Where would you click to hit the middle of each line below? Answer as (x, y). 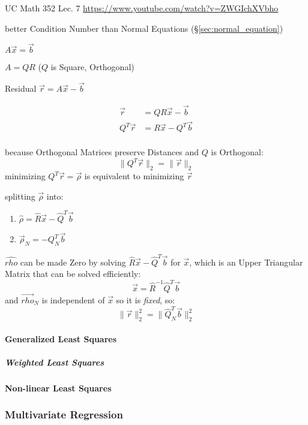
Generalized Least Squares (61, 338)
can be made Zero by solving (73, 262)
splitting (20, 196)
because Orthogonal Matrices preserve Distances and (102, 152)
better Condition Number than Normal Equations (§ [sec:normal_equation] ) (144, 28)
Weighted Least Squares (55, 362)
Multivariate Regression (64, 415)
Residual (21, 88)
